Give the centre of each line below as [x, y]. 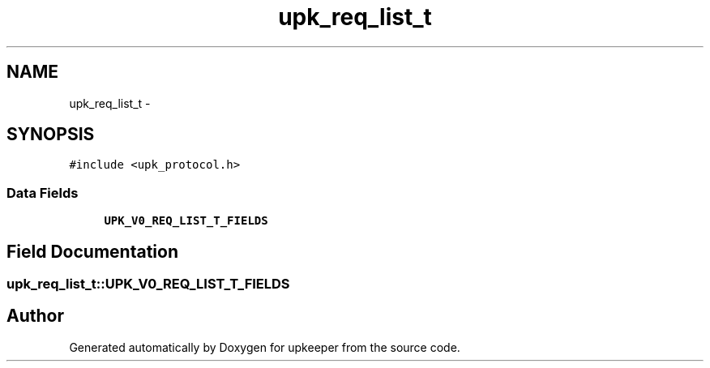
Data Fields [43, 193]
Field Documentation [92, 251]
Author [35, 316]
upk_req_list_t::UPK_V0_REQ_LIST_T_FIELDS [148, 284]
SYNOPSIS [51, 135]
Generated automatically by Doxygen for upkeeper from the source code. [265, 347]
